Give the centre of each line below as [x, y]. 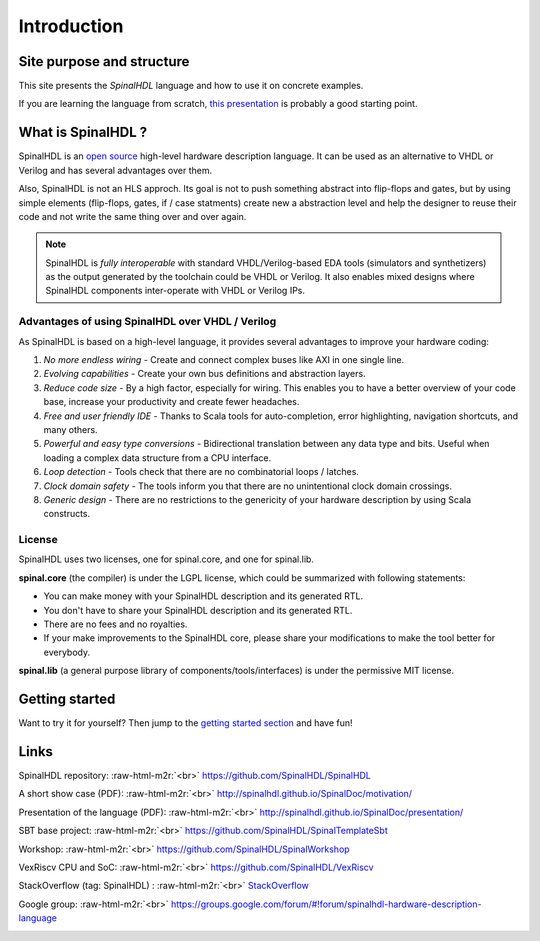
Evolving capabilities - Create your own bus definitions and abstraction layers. [204, 374]
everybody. [66, 652]
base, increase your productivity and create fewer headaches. [171, 402]
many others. [71, 429]
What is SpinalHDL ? [83, 132]
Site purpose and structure [104, 61]
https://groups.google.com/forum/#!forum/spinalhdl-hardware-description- [326, 904]
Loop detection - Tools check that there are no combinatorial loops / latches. [201, 472]
